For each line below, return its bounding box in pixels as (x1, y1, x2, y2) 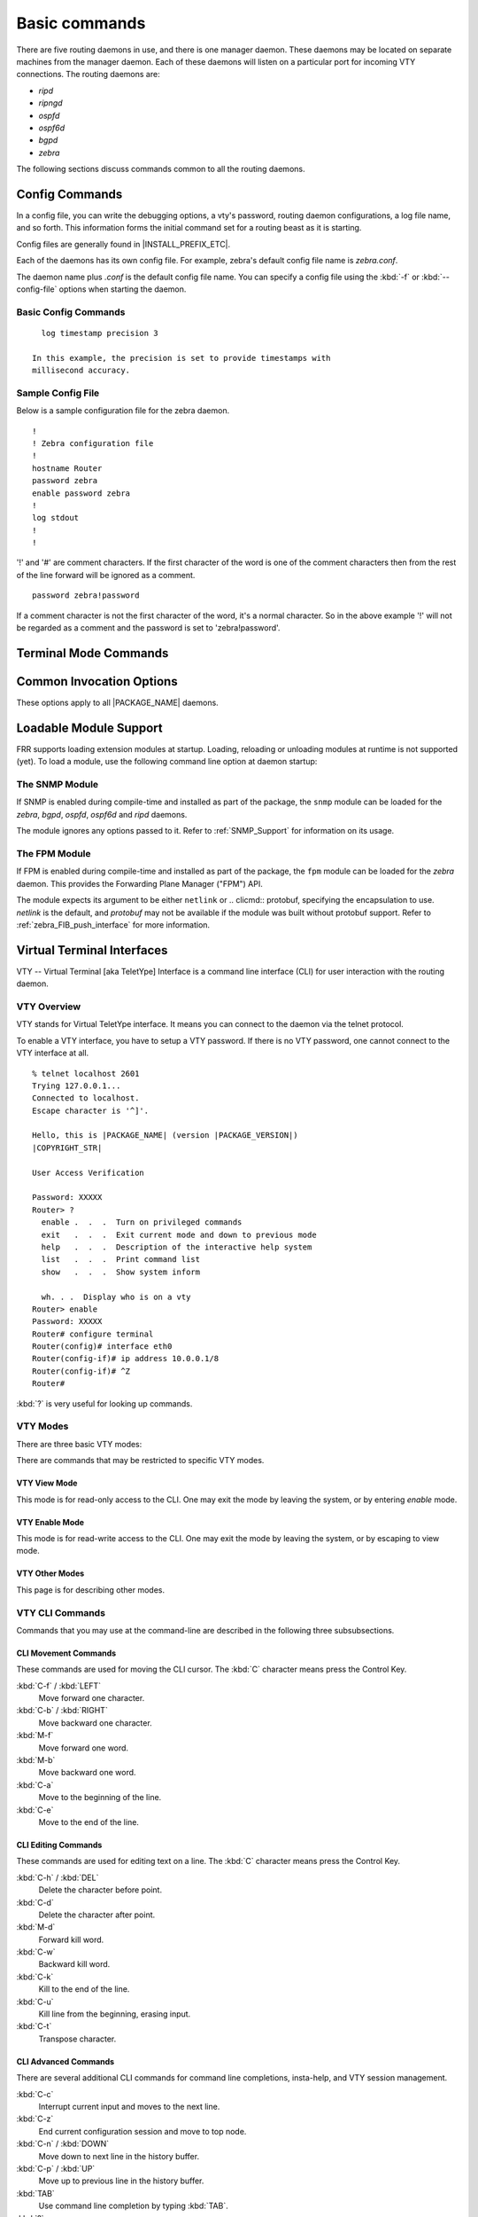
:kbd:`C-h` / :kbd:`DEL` (16, 1872, 99, 1883)
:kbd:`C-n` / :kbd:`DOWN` (16, 2138, 110, 2150)
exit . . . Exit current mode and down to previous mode (41, 1229, 318, 1240)
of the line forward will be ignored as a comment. (16, 569, 196, 580)
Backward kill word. (38, 1959, 111, 1970)
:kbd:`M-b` (16, 1755, 56, 1766)
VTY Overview (16, 1000, 81, 1013)
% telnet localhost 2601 (32, 1069, 140, 1078)
